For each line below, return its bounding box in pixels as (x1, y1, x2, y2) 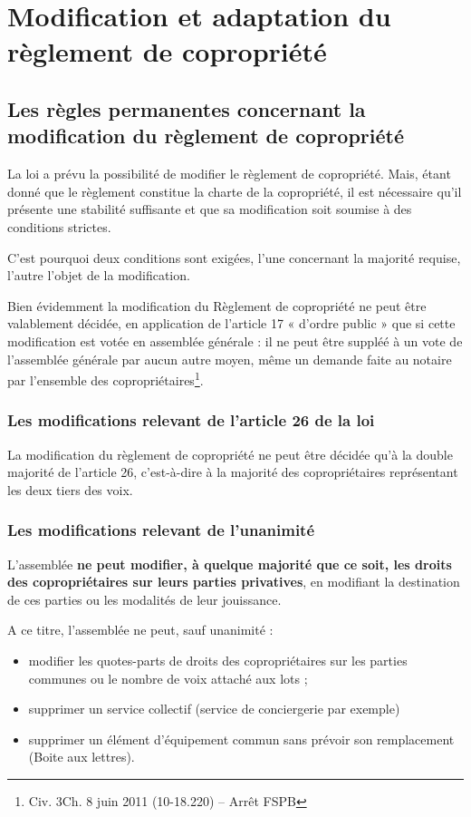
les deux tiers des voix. (7, 480, 133, 499)
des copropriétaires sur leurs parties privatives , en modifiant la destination (7, 572, 460, 591)
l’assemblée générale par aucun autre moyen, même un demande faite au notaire (7, 349, 452, 368)
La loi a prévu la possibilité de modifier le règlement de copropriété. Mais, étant (7, 164, 451, 183)
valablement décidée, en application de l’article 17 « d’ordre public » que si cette (7, 314, 456, 333)
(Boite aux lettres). (28, 747, 135, 766)
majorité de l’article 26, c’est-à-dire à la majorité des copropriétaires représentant (7, 462, 458, 481)
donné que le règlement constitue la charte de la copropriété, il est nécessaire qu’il (7, 181, 462, 200)
